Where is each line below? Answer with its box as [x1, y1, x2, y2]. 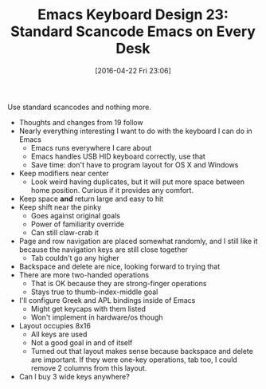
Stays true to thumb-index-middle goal [30, 287, 158, 297]
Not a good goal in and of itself [30, 337, 133, 348]
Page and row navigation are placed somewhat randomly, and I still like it [18, 236, 258, 246]
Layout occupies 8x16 [18, 320, 91, 330]
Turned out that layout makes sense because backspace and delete [30, 346, 254, 356]
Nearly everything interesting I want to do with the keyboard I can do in [18, 126, 252, 136]
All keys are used [30, 329, 88, 339]
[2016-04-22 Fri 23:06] [94, 65, 172, 75]
